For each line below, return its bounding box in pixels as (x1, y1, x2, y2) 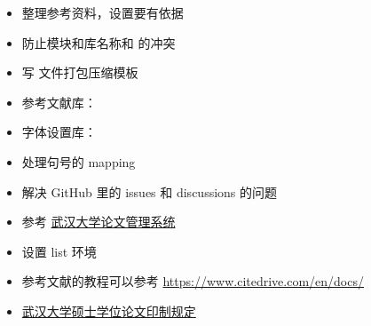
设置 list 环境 (21, 242, 97, 260)
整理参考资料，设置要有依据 (21, 4, 184, 21)
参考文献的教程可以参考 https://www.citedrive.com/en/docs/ (21, 272, 364, 290)
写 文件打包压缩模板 (21, 63, 138, 82)
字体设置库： (21, 123, 97, 141)
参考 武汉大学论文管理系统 (21, 212, 176, 231)
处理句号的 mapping (21, 152, 136, 171)
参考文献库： (21, 92, 97, 111)
